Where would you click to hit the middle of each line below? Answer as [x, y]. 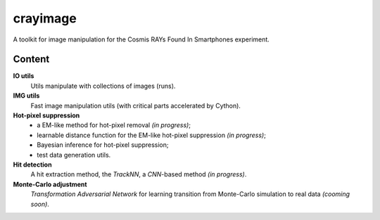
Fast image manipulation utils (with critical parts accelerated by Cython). [135, 105]
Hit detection [32, 164]
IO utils [24, 76]
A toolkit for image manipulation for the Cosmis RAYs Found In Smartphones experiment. [141, 39]
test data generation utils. [74, 155]
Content [31, 59]
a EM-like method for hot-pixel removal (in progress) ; [114, 125]
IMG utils [26, 96]
